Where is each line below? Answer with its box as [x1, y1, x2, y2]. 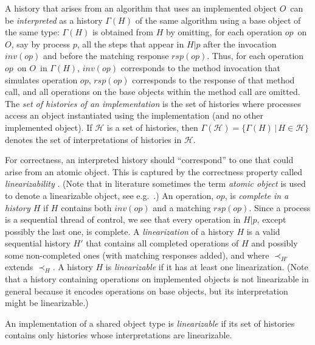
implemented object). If [5, 120, 92, 133]
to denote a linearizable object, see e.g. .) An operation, [5, 189, 214, 201]
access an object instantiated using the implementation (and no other [5, 109, 264, 122]
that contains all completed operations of [86, 237, 239, 249]
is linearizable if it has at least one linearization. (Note [105, 260, 308, 273]
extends [5, 260, 33, 273]
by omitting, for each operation [166, 26, 283, 38]
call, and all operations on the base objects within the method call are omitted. [5, 85, 300, 98]
